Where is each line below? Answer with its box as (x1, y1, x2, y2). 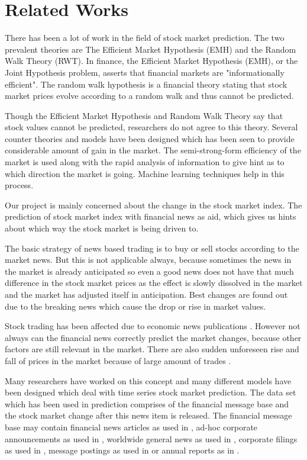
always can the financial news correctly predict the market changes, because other (5, 331, 302, 343)
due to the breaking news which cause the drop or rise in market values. (5, 300, 266, 312)
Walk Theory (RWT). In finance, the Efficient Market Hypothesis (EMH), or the (5, 54, 298, 67)
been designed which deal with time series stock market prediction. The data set (5, 386, 296, 398)
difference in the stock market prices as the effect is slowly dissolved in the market (5, 276, 303, 289)
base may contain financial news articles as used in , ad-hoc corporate (5, 420, 258, 433)
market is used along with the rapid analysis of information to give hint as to (5, 156, 285, 168)
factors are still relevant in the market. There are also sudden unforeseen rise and (5, 343, 299, 355)
